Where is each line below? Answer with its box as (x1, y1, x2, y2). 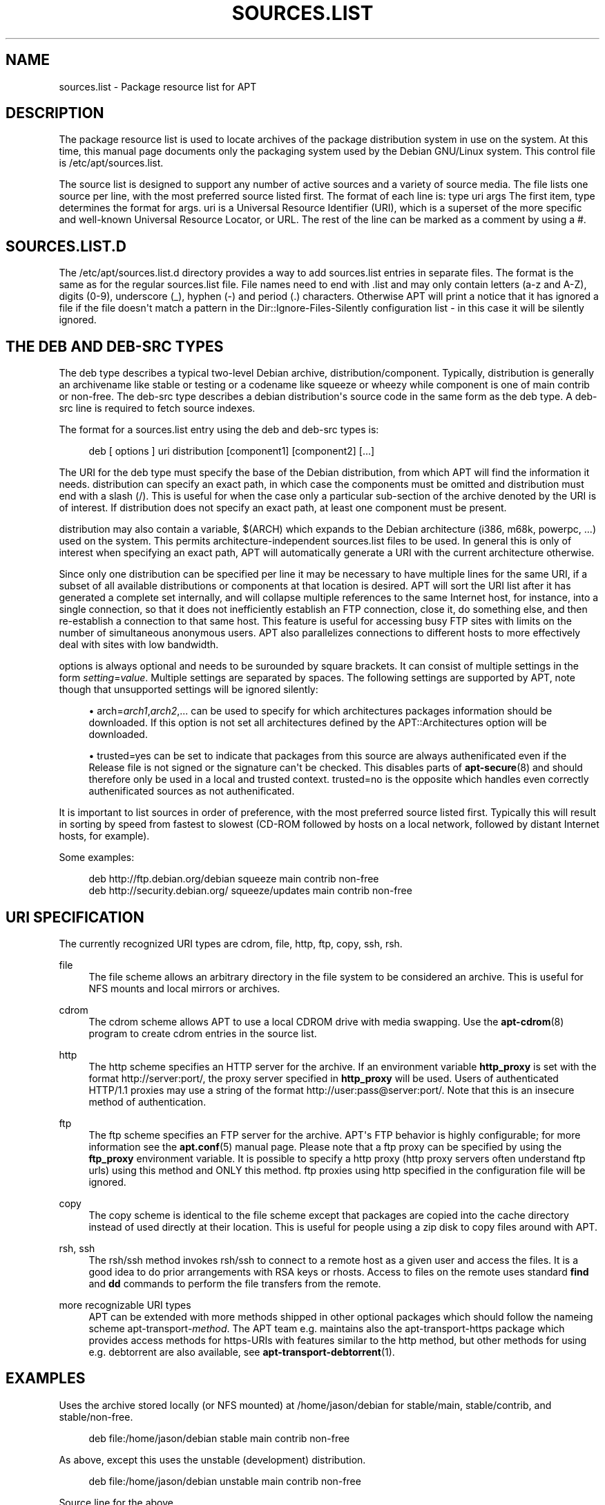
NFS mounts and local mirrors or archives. (88, 982, 280, 994)
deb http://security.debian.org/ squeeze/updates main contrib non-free (88, 884, 412, 897)
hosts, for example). (59, 830, 150, 842)
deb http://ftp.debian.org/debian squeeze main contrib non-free (88, 873, 379, 885)
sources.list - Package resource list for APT (59, 80, 257, 93)
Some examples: (59, 851, 135, 864)
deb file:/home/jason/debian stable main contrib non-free (88, 1432, 350, 1444)
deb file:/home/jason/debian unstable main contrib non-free (88, 1475, 361, 1487)
